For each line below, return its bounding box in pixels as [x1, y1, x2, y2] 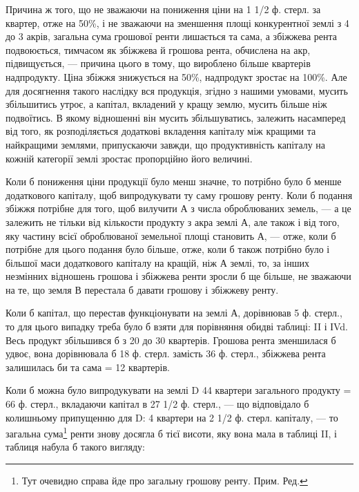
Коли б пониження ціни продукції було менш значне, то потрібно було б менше [6, 174, 342, 189]
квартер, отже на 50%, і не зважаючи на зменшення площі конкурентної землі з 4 [6, 15, 349, 30]
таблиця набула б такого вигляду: [6, 439, 145, 454]
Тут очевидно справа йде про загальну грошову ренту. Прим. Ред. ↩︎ [21, 473, 308, 488]
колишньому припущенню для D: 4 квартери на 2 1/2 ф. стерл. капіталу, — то [6, 410, 338, 424]
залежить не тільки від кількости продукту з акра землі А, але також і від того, [6, 214, 340, 229]
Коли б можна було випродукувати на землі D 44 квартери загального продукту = [6, 383, 351, 397]
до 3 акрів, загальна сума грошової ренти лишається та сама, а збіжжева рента [6, 29, 338, 44]
